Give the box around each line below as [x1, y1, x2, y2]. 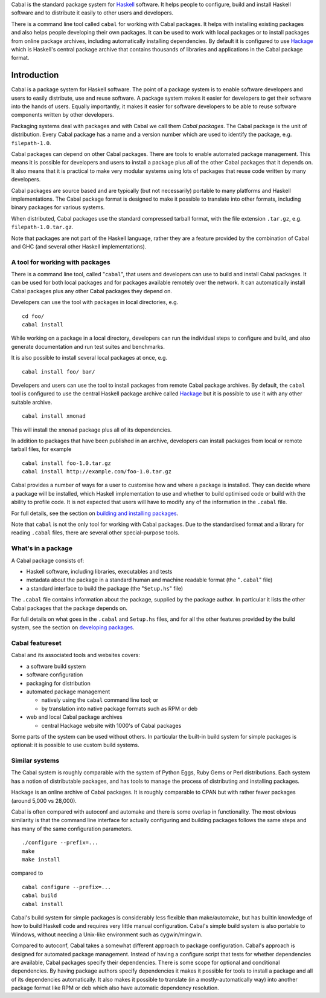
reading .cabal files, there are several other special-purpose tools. [11, 529, 180, 536]
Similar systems [11, 756, 60, 765]
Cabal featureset [11, 639, 62, 647]
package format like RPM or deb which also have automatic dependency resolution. [11, 984, 220, 991]
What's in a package [11, 544, 72, 552]
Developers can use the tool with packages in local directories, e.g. [11, 299, 179, 306]
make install [22, 856, 60, 863]
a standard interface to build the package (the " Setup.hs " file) [26, 585, 184, 592]
